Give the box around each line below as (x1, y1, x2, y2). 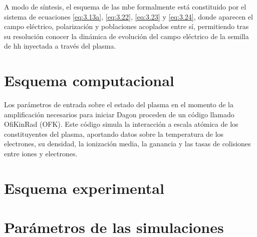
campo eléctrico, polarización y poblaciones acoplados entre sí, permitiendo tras (4, 21, 249, 32)
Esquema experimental (4, 177, 164, 198)
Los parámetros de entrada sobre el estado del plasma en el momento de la (4, 99, 233, 110)
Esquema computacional (4, 70, 174, 91)
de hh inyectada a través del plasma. (4, 41, 116, 51)
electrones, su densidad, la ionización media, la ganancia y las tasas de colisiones (4, 138, 251, 149)
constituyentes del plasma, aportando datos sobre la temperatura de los (4, 128, 224, 139)
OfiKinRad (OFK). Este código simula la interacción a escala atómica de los (4, 119, 238, 129)
